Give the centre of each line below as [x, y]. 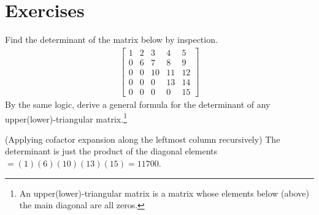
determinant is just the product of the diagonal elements [111, 151]
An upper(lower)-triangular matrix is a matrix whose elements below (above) [164, 193]
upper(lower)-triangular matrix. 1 [66, 118]
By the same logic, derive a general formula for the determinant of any [138, 104]
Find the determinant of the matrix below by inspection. [111, 40]
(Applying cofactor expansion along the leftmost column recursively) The [143, 139]
